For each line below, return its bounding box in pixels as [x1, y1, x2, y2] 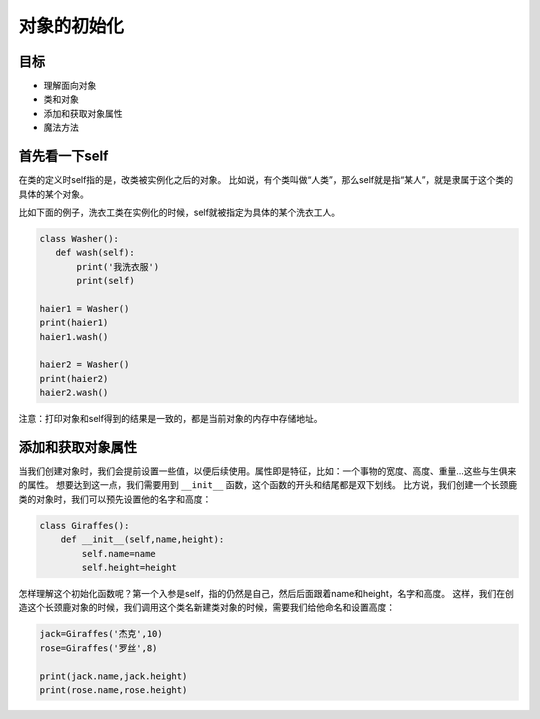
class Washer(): [39, 233, 120, 244]
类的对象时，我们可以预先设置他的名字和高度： [18, 493, 212, 505]
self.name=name [81, 548, 157, 559]
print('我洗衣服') [76, 261, 160, 272]
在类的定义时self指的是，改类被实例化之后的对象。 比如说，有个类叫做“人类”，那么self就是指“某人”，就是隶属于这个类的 [18, 174, 514, 186]
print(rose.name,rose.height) [39, 684, 188, 695]
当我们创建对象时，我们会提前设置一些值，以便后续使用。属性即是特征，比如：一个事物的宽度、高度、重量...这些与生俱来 [18, 465, 517, 477]
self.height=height [81, 562, 177, 574]
